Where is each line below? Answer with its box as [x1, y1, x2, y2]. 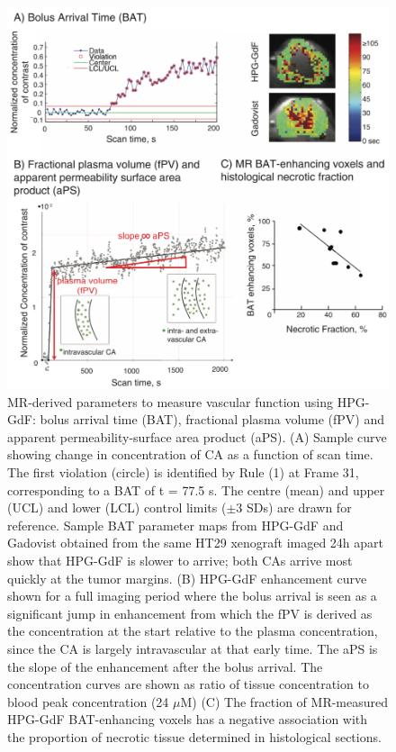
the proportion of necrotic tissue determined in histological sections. [7, 727, 382, 746]
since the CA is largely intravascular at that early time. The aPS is [7, 639, 378, 657]
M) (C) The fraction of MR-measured [180, 692, 389, 711]
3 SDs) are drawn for [236, 498, 352, 517]
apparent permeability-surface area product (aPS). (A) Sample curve [7, 427, 387, 446]
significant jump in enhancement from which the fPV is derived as [7, 603, 373, 622]
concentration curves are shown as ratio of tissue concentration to [7, 675, 369, 693]
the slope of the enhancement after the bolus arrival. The [7, 657, 323, 675]
